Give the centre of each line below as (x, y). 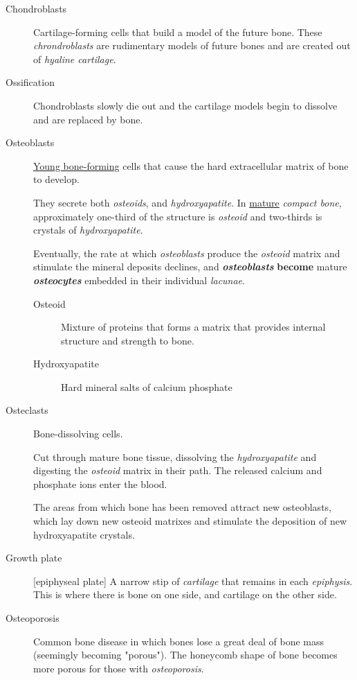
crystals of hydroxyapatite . (88, 230)
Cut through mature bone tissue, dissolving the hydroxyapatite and (175, 456)
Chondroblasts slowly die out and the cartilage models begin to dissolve (185, 105)
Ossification (30, 82)
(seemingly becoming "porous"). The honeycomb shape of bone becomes (185, 655)
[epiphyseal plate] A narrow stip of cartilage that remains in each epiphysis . (193, 581)
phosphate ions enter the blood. (100, 483)
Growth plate (34, 558)
